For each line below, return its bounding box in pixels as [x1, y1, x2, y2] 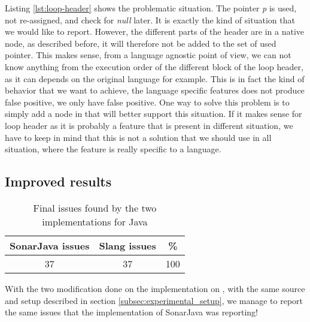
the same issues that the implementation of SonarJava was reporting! [5, 306, 259, 318]
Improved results [5, 172, 112, 191]
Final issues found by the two [33, 200, 157, 215]
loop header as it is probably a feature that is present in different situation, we [5, 119, 293, 131]
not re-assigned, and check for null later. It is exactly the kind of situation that [5, 13, 295, 26]
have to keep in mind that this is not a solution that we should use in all [5, 131, 272, 143]
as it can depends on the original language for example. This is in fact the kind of [5, 72, 305, 85]
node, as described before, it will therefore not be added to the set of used [5, 37, 276, 49]
